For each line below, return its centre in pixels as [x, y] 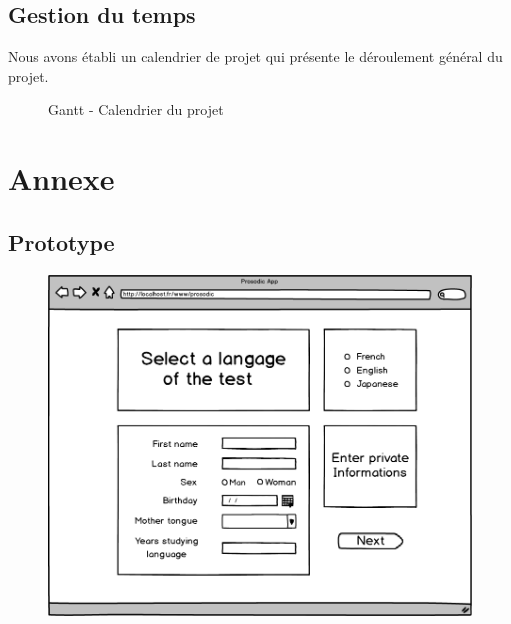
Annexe [61, 178]
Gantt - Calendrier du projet [136, 109]
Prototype [61, 241]
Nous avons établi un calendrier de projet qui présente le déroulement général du [255, 56]
